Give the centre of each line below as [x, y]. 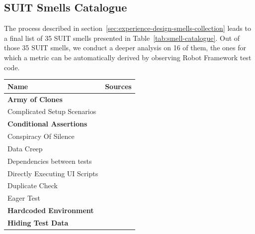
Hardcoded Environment [51, 210]
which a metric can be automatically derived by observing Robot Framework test [128, 57]
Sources [118, 86]
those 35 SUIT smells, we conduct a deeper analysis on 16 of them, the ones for [125, 48]
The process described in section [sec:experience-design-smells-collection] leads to [127, 28]
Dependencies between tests [50, 161]
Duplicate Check [33, 185]
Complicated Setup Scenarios [52, 111]
